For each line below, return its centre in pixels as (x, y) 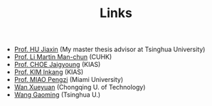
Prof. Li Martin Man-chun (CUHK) (63, 57)
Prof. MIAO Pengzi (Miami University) (69, 80)
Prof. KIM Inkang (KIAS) (49, 72)
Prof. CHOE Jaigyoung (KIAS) (57, 65)
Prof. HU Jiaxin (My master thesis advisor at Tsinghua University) (110, 49)
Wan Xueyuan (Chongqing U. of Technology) (80, 88)
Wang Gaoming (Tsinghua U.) (57, 95)
